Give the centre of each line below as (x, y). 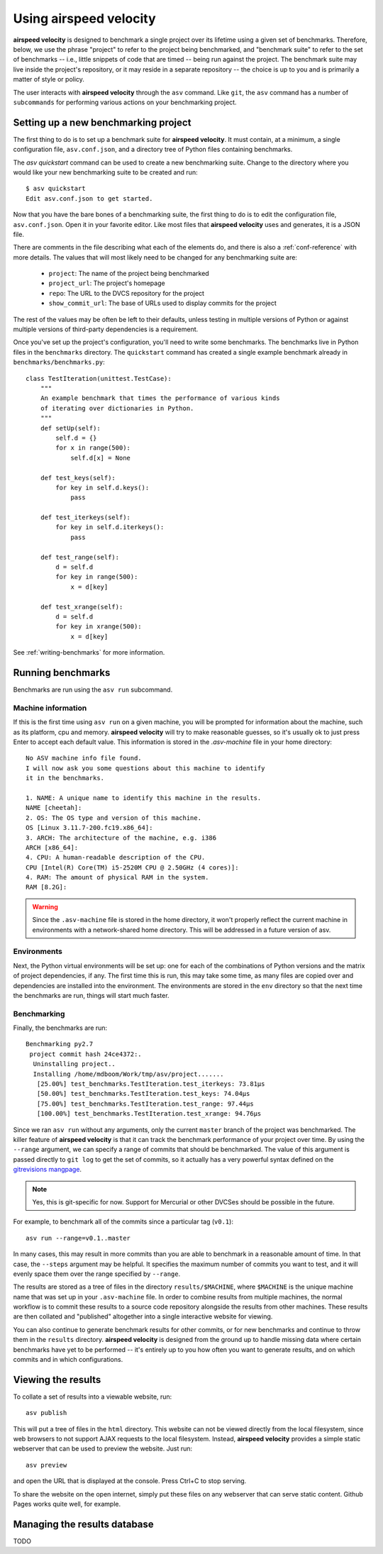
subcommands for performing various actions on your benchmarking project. (125, 102)
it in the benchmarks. (65, 778)
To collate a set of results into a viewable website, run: (93, 1397)
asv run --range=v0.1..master (78, 1238)
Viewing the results (57, 1380)
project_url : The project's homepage (107, 283)
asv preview (46, 1465)
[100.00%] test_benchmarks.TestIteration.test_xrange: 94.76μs (149, 1114)
